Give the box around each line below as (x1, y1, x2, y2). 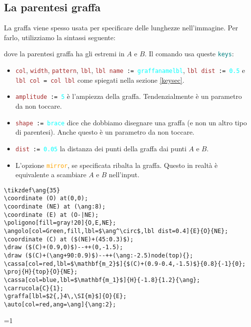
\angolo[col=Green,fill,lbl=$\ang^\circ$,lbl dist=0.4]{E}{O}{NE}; (4, 228, 228, 235)
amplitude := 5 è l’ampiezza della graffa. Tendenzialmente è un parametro (15, 91, 242, 101)
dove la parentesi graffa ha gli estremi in (4, 48, 125, 59)
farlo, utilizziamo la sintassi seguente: (4, 32, 115, 42)
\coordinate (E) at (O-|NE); (4, 211, 99, 218)
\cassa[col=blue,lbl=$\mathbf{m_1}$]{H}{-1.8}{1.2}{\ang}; (4, 276, 200, 283)
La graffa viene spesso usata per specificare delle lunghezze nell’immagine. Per (4, 23, 238, 33)
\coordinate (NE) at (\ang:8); (4, 203, 106, 210)
